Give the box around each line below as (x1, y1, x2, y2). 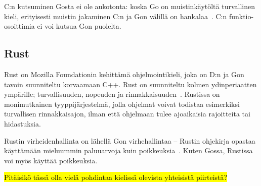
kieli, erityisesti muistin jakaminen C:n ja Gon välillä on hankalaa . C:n (4, 11, 227, 21)
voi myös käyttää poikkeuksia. (4, 155, 98, 165)
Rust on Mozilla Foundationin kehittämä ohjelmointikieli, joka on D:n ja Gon (4, 69, 244, 79)
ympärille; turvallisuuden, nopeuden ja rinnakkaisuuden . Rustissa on (4, 89, 220, 99)
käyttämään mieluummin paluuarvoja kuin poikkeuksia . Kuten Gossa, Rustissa (4, 145, 253, 156)
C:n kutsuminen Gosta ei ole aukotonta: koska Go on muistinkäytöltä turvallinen (4, 1, 255, 11)
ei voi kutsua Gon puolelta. (37, 21, 121, 31)
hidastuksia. (4, 118, 41, 129)
